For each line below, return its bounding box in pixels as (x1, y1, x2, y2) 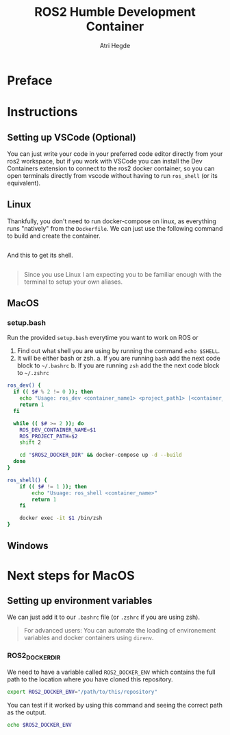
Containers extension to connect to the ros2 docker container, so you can (7, 164, 215, 172)
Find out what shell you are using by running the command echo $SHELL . (16, 347, 220, 355)
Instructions (7, 104, 78, 120)
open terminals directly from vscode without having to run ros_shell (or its (7, 171, 218, 179)
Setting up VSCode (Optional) (7, 131, 137, 143)
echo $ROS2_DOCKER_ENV (7, 721, 72, 728)
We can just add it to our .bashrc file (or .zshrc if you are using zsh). (7, 613, 201, 622)
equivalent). (7, 179, 41, 187)
